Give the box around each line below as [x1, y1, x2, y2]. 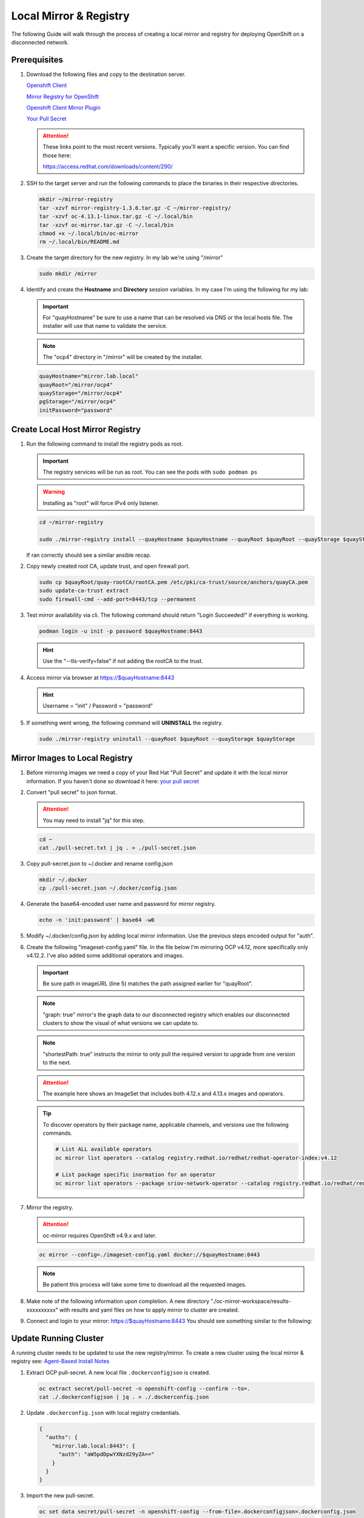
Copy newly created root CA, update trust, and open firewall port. [26, 562, 190, 570]
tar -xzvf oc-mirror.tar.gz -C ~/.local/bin [39, 222, 174, 228]
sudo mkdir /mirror [39, 270, 97, 277]
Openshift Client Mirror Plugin [26, 104, 101, 112]
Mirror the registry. [26, 1203, 74, 1211]
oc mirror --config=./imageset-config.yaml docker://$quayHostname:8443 [39, 1251, 260, 1258]
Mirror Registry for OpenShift [26, 93, 99, 100]
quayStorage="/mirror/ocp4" [39, 389, 123, 397]
